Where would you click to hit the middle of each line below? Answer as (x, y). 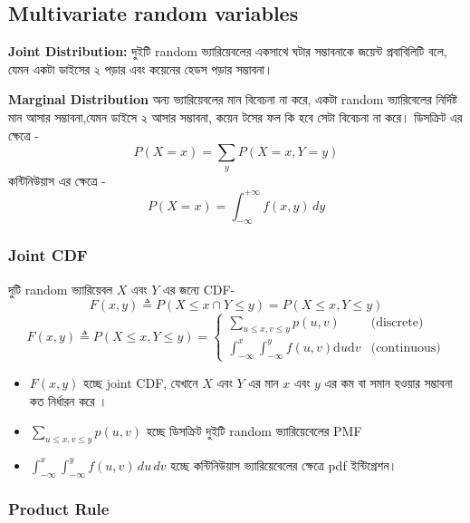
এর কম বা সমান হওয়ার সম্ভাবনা (388, 382)
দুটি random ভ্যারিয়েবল (61, 289)
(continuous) (406, 348)
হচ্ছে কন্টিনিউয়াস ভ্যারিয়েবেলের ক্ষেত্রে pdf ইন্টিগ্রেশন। (284, 465)
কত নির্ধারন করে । (68, 400)
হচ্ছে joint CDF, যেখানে (141, 382)
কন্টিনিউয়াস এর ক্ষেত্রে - (57, 180)
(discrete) (397, 322)
